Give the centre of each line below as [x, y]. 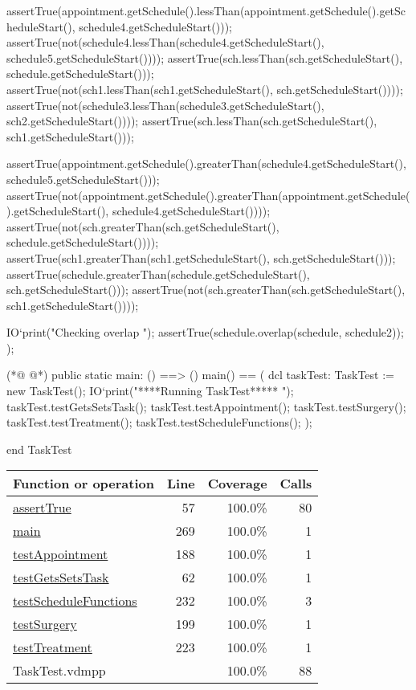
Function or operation [84, 484]
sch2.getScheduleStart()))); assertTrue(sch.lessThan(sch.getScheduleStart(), [192, 121]
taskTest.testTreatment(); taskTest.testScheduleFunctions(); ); [159, 422]
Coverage [237, 484]
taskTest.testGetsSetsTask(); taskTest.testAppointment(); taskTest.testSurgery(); [206, 406]
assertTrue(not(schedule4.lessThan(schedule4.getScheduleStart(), [165, 42]
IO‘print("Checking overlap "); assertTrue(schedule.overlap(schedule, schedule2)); [205, 332]
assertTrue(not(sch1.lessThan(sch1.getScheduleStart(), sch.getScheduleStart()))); [205, 89]
